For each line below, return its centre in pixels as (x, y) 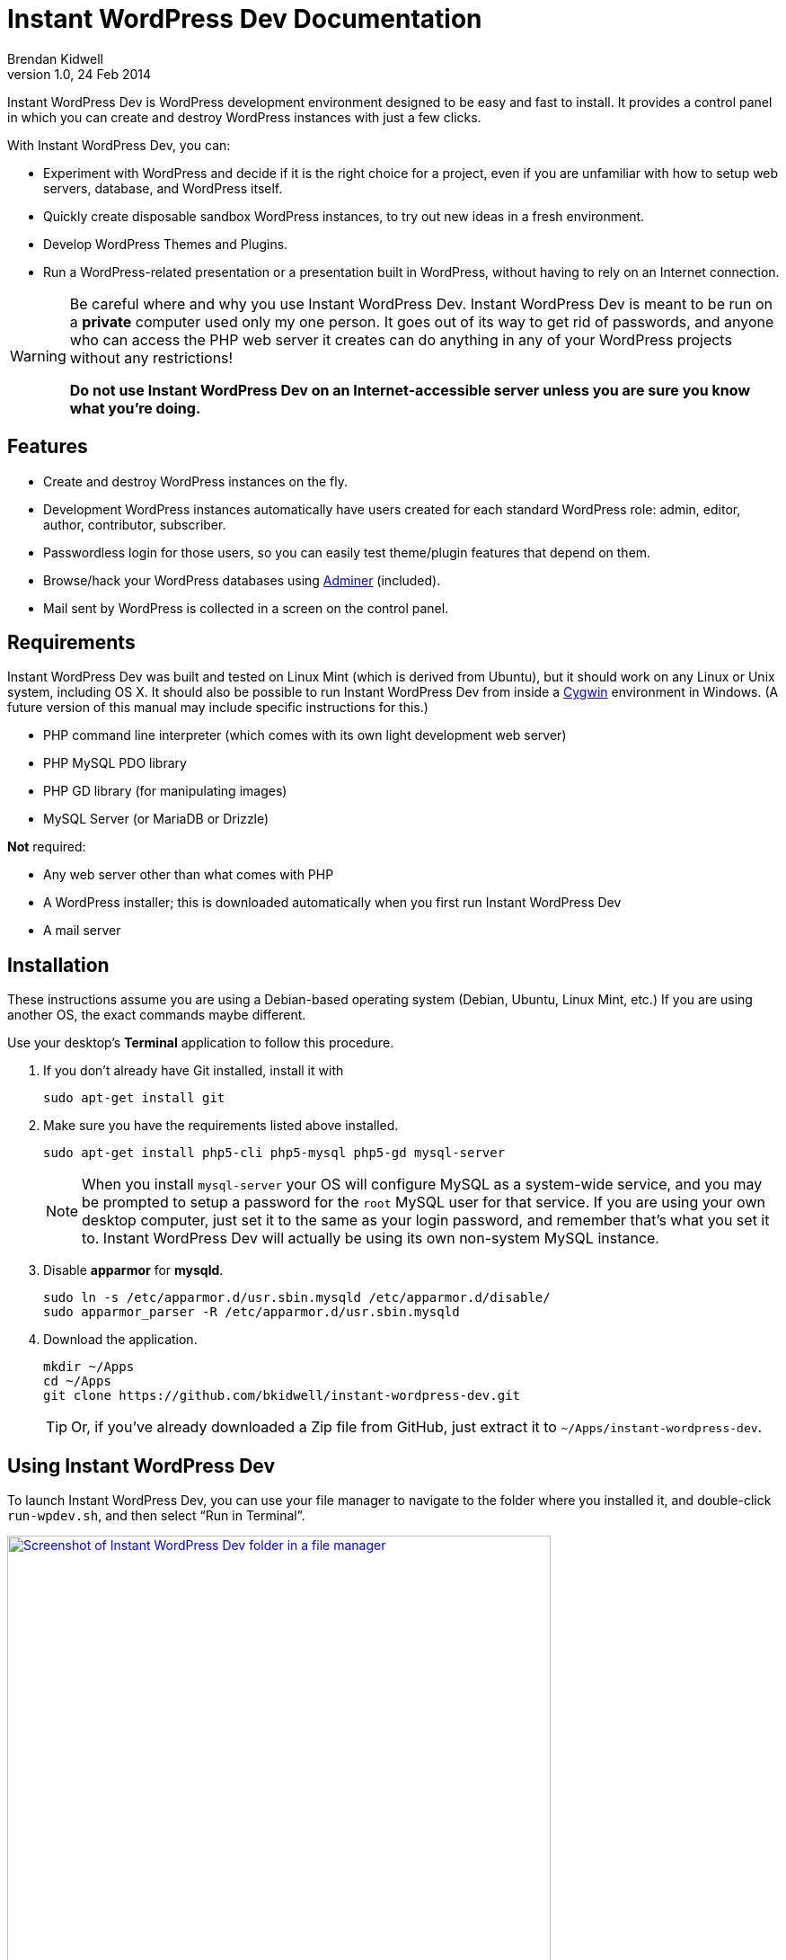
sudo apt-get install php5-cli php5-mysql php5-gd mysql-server (274, 1153)
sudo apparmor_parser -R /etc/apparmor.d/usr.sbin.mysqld (252, 1312)
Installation (58, 965)
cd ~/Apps (77, 1381)
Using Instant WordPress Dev (141, 1466)
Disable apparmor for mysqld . (133, 1270)
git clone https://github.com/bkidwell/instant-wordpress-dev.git (282, 1396)
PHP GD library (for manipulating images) (165, 791)
